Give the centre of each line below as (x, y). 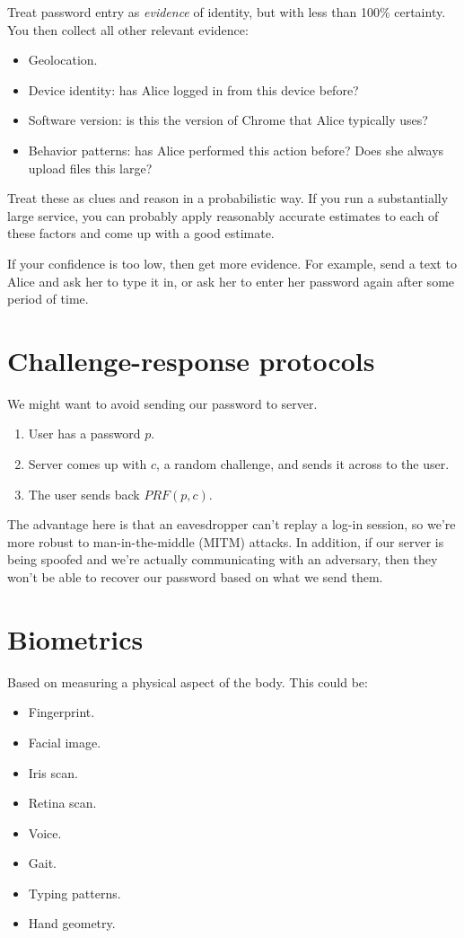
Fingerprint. (61, 712)
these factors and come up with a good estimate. (141, 233)
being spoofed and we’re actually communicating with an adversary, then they (223, 559)
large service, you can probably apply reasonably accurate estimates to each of (223, 215)
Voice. (45, 832)
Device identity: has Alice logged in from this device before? (193, 89)
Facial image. (65, 742)
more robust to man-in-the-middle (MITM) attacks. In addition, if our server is (226, 541)
